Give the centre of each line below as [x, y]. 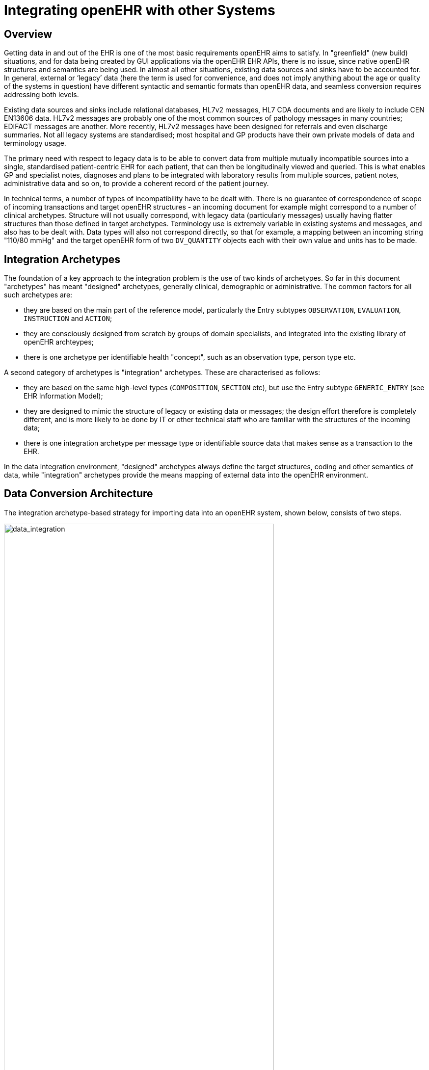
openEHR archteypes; [59, 342]
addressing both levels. [41, 95]
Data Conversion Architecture [79, 494]
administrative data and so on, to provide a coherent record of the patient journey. [136, 184]
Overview [28, 34]
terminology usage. [35, 143]
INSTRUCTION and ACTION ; [68, 319]
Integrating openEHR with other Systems [140, 10]
